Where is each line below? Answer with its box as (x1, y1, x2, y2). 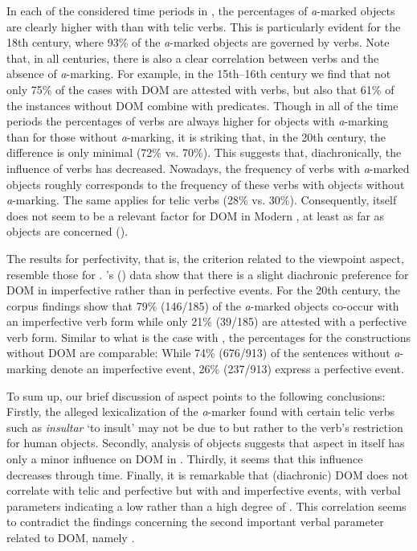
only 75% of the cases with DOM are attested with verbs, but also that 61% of (6, 80, 395, 97)
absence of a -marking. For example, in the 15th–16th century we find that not (6, 65, 391, 82)
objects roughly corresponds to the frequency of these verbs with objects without (6, 175, 405, 192)
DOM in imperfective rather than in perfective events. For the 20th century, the (6, 282, 400, 298)
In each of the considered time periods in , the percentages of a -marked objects (6, 2, 395, 19)
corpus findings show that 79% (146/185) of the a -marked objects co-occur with (6, 297, 399, 314)
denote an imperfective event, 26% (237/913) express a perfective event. (50, 360, 404, 377)
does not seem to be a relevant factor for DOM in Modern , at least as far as (6, 207, 385, 224)
